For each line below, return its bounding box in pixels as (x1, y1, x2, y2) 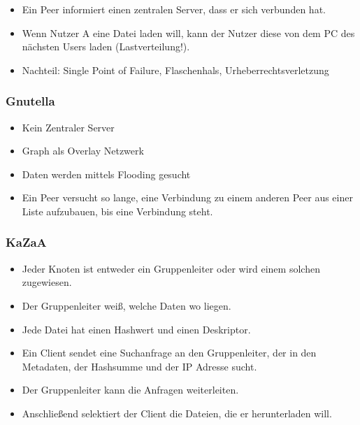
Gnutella (6, 92, 55, 110)
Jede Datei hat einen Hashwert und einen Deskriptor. (22, 322, 251, 336)
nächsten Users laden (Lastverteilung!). (22, 39, 190, 54)
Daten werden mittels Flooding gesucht (22, 166, 191, 181)
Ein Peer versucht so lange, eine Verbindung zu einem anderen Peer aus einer (22, 190, 353, 205)
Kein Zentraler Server (22, 120, 115, 134)
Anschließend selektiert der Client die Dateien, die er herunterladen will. (22, 405, 332, 420)
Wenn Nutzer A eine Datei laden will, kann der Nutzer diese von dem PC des (22, 25, 355, 40)
